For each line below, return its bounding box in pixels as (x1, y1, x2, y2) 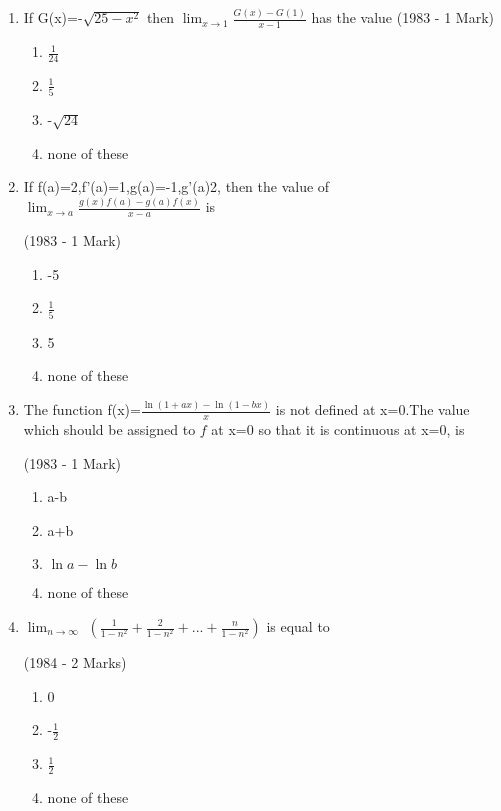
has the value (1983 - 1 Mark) (311, 7, 494, 28)
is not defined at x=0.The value (275, 399, 470, 420)
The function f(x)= (23, 399, 141, 420)
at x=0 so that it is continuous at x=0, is (211, 419, 465, 440)
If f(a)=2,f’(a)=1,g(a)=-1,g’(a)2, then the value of (23, 176, 330, 197)
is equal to (266, 616, 330, 636)
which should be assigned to (23, 419, 196, 440)
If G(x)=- (23, 7, 83, 28)
